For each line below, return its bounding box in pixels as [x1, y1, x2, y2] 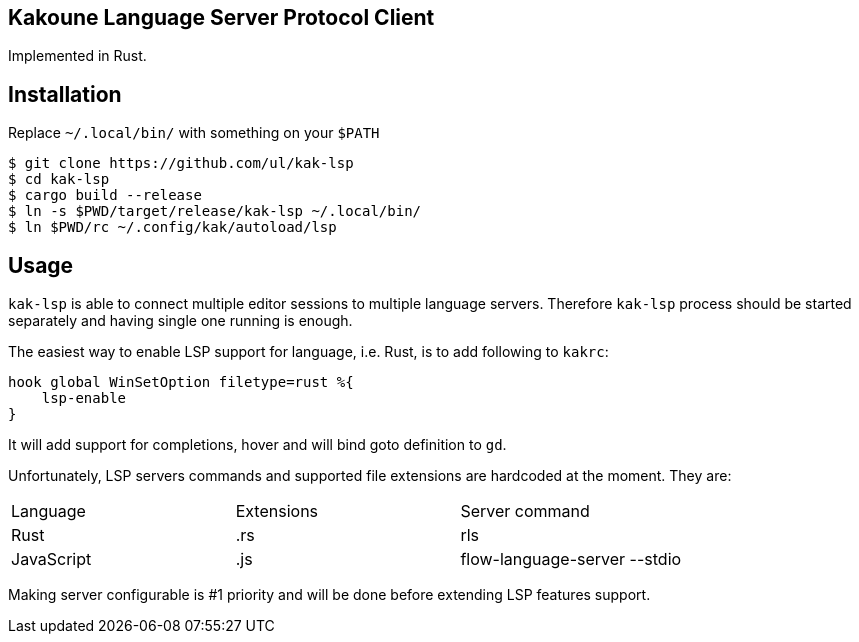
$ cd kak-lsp [8, 171, 110, 188]
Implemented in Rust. [8, 47, 147, 65]
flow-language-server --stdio [460, 549, 682, 570]
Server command [460, 501, 590, 522]
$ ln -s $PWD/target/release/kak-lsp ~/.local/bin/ [8, 203, 422, 220]
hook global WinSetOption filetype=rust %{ [8, 374, 354, 391]
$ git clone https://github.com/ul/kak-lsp [8, 155, 354, 172]
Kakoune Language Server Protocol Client [8, 5, 435, 30]
